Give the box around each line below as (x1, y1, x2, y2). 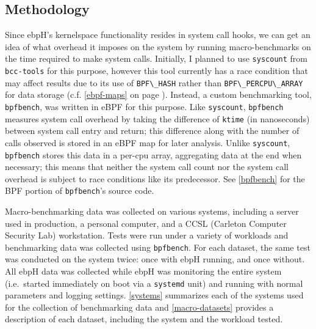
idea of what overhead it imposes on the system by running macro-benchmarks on (5, 40, 311, 53)
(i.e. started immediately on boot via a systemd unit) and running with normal (5, 276, 303, 289)
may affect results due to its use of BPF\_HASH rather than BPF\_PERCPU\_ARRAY (5, 76, 303, 89)
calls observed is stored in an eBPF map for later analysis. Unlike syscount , (5, 136, 290, 149)
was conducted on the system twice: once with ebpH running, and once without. (5, 253, 305, 265)
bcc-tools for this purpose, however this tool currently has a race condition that (5, 64, 309, 77)
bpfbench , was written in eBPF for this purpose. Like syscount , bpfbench (5, 100, 284, 113)
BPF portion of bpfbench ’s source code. (5, 184, 154, 197)
